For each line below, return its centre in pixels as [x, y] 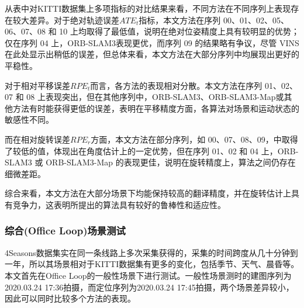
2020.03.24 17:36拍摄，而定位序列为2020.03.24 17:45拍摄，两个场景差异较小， [149, 287]
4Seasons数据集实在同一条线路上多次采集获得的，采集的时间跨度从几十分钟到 [151, 252]
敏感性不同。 [29, 120]
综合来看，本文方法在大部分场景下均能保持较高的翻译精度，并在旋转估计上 [148, 193]
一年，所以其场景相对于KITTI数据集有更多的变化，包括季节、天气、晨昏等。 [152, 264]
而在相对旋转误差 [37, 139]
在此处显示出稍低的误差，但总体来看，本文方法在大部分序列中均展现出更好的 [152, 54]
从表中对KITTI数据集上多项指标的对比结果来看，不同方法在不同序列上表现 [148, 8]
